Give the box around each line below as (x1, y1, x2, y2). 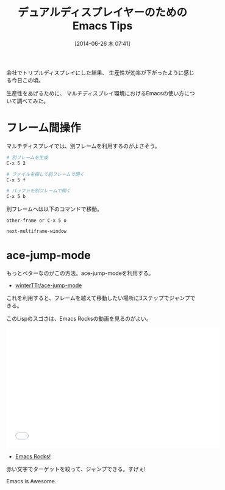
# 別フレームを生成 (6, 154, 49, 161)
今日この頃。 (11, 76, 44, 84)
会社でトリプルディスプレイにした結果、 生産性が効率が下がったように (6, 68, 184, 76)
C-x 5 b (6, 194, 26, 200)
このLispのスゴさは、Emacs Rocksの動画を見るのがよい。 (6, 315, 152, 323)
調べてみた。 (16, 97, 49, 104)
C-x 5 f (6, 177, 26, 183)
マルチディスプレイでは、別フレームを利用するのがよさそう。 (6, 142, 160, 150)
